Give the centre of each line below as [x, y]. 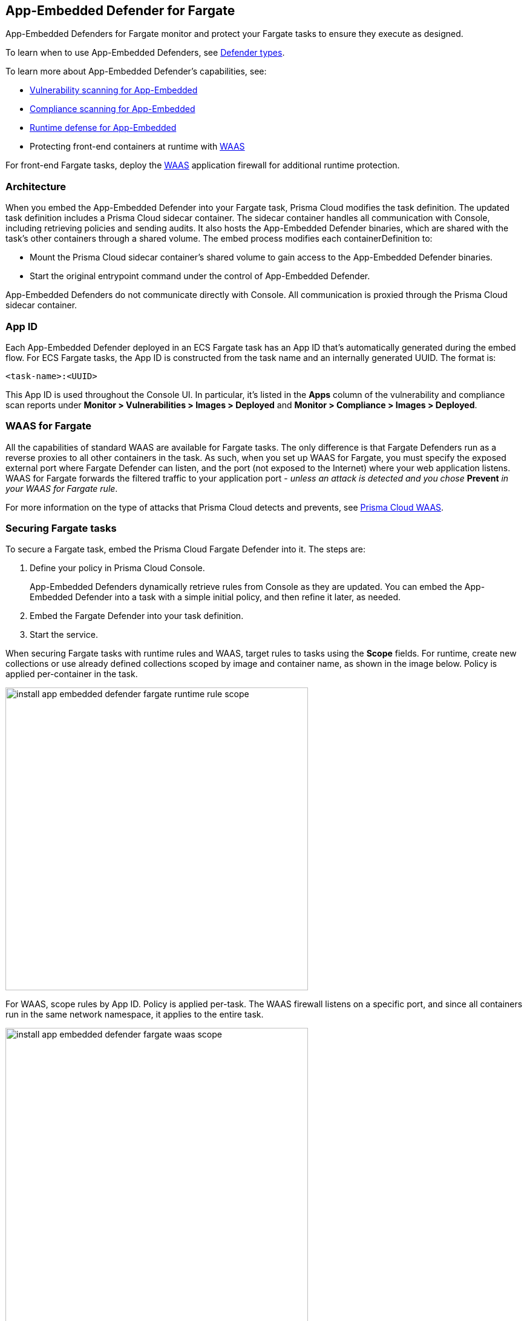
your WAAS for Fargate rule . [62, 488]
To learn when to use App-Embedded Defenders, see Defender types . [145, 53]
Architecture [36, 186]
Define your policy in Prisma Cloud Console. [117, 568]
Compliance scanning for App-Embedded [113, 109]
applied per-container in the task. [72, 674]
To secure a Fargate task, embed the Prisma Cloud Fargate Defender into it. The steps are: [186, 549]
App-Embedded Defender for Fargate [120, 11]
